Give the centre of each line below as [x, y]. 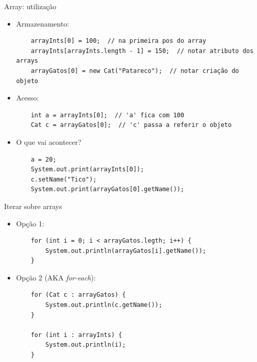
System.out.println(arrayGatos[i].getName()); [126, 251]
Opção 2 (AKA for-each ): [56, 277]
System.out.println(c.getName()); [104, 305]
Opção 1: [30, 223]
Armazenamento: [43, 23]
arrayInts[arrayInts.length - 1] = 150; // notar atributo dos [142, 51]
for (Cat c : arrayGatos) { [78, 295]
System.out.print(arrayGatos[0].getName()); [108, 189]
